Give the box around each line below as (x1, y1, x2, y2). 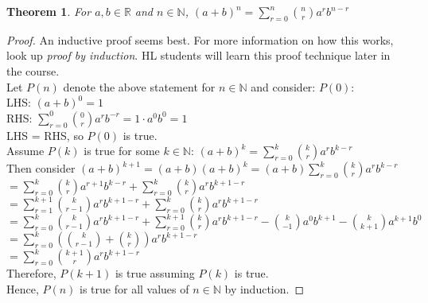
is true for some (84, 142, 160, 159)
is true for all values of (80, 280, 189, 297)
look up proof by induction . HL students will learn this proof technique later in (6, 47, 391, 64)
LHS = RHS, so (6, 126, 84, 143)
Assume (6, 142, 45, 159)
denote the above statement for (63, 78, 216, 95)
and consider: (251, 78, 316, 95)
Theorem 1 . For (6, 3, 91, 19)
